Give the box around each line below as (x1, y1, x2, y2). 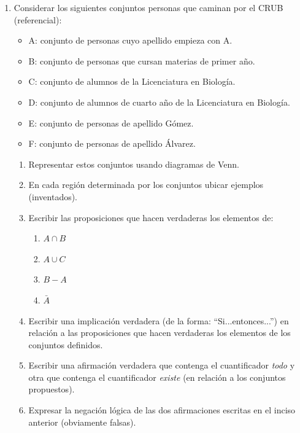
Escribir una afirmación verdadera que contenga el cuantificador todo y (28, 359, 295, 372)
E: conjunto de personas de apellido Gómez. (28, 116, 194, 129)
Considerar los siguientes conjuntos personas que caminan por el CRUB (13, 1, 283, 14)
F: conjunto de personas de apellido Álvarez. (28, 137, 196, 150)
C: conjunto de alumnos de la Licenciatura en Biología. (28, 75, 236, 88)
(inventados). (28, 190, 78, 203)
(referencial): (13, 13, 62, 26)
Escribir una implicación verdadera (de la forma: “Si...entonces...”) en (28, 314, 289, 327)
